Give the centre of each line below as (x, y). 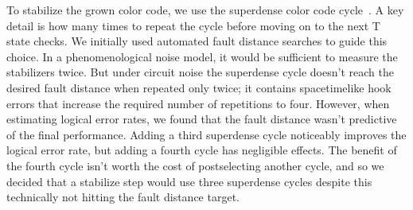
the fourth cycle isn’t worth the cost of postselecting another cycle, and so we (195, 165)
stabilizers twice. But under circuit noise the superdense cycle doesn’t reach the (200, 72)
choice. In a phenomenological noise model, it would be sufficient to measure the (202, 56)
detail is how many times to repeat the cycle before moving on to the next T (193, 25)
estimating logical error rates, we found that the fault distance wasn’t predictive (202, 119)
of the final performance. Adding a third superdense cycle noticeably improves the (206, 134)
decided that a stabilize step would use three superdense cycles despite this (189, 181)
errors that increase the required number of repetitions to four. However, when (198, 103)
